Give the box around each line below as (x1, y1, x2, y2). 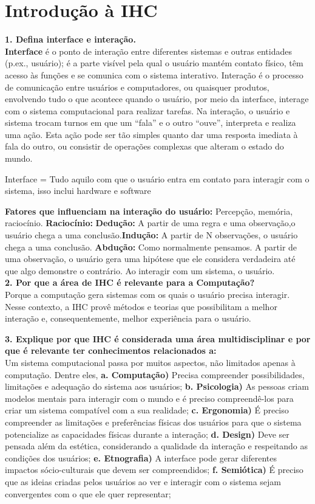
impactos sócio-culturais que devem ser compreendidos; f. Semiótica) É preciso (5, 463, 303, 476)
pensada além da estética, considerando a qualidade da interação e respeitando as (5, 440, 308, 452)
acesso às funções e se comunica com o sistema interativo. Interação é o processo (5, 68, 303, 81)
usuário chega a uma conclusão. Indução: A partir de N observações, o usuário (5, 229, 298, 241)
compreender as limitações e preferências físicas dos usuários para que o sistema (5, 415, 302, 428)
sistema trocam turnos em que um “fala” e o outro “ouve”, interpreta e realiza (5, 116, 296, 129)
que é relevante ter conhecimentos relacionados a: (5, 344, 217, 357)
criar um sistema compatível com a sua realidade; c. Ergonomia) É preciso (5, 404, 289, 416)
